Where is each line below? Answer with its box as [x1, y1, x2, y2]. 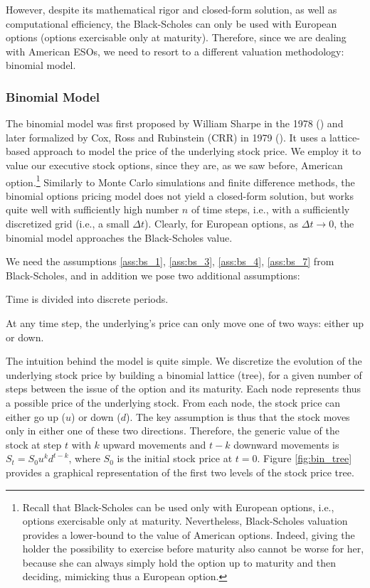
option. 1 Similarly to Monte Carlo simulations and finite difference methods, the [6, 172, 355, 189]
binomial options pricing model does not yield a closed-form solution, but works [6, 188, 354, 203]
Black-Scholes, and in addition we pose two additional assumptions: [6, 267, 300, 282]
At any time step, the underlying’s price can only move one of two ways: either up [6, 315, 364, 330]
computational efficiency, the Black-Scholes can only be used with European [6, 16, 337, 31]
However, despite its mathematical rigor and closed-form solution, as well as [6, 2, 337, 16]
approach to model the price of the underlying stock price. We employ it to [33, 144, 361, 159]
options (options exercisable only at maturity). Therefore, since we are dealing [6, 30, 347, 45]
